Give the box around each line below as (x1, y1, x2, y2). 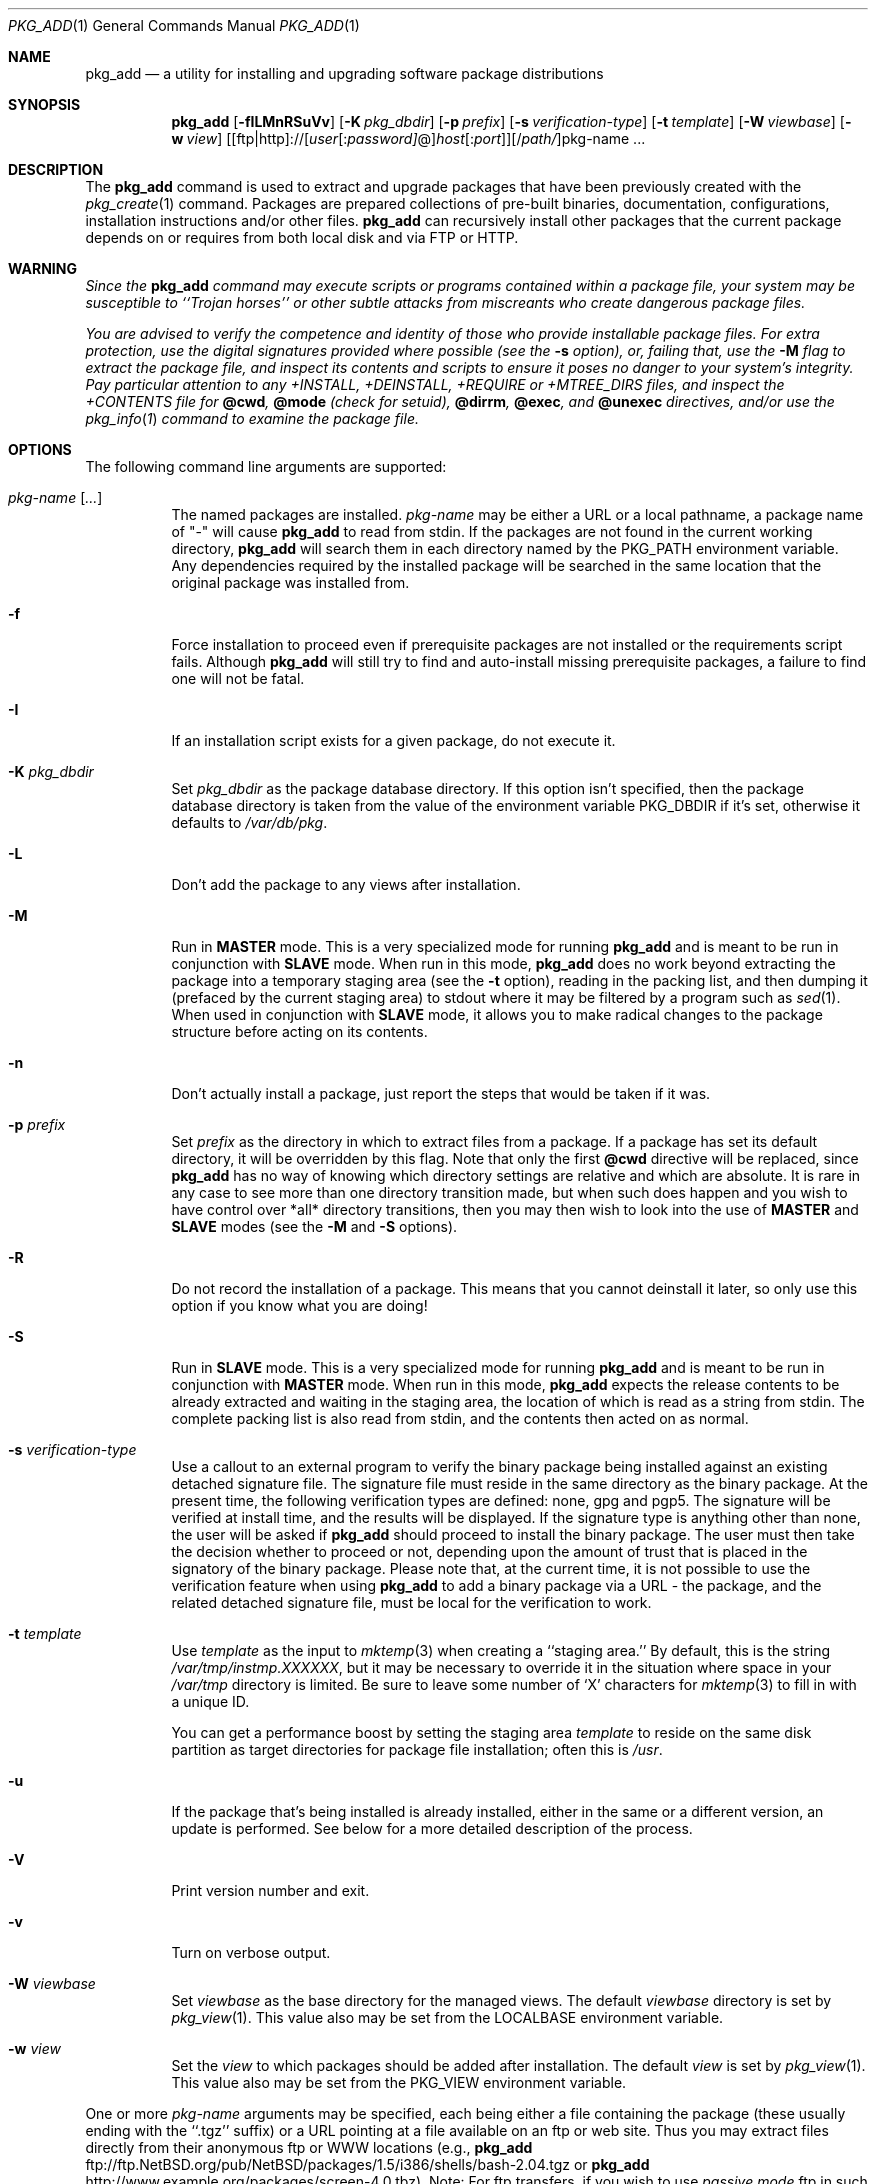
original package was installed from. (171, 574, 410, 591)
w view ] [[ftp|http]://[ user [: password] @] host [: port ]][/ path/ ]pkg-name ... (171, 130, 646, 147)
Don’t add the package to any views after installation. (171, 876, 521, 893)
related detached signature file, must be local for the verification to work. (171, 1594, 652, 1611)
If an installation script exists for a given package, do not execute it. (171, 732, 616, 749)
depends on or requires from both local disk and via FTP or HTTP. (85, 229, 519, 246)
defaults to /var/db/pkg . (171, 814, 328, 831)
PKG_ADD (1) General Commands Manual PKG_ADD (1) (8, 17, 360, 34)
